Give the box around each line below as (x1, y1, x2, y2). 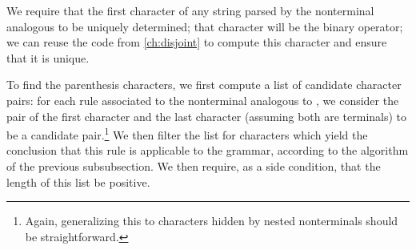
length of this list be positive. (6, 173, 150, 190)
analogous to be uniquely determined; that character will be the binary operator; (6, 18, 403, 34)
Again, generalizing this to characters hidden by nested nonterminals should (25, 212, 398, 229)
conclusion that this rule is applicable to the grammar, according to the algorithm (6, 142, 409, 159)
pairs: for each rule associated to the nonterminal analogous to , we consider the (6, 91, 399, 108)
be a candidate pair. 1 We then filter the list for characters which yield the (6, 124, 368, 143)
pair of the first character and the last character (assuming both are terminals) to (6, 107, 407, 124)
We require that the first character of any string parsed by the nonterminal (6, 2, 374, 18)
